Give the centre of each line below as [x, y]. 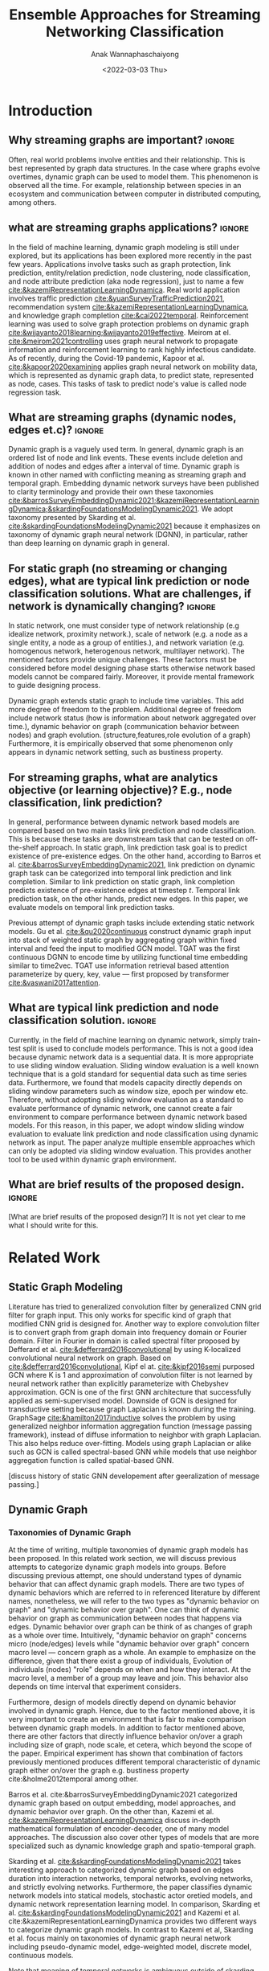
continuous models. [41, 1956]
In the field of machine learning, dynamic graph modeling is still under [124, 247]
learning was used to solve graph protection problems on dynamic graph [129, 324]
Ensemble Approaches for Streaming [135, 15]
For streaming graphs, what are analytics [113, 777]
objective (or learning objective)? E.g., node [120, 790]
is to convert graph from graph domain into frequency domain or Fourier [128, 1332]
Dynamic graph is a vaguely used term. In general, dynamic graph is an [126, 449]
